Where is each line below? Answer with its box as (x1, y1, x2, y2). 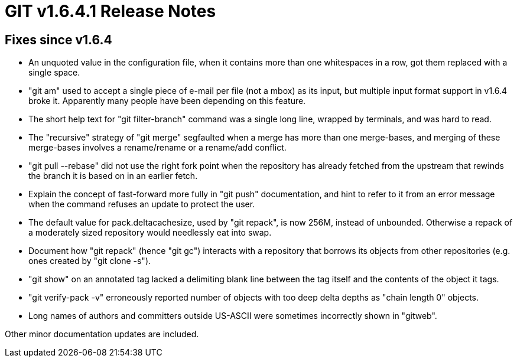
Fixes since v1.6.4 (5, 32, 112, 47)
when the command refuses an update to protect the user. (28, 199, 255, 210)
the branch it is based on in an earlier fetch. (28, 171, 198, 181)
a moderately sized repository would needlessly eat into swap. (28, 227, 272, 238)
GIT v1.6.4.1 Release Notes (5, 1, 216, 21)
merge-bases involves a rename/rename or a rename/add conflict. (28, 142, 287, 153)
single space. (28, 67, 80, 78)
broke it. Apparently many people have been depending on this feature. (28, 96, 306, 106)
